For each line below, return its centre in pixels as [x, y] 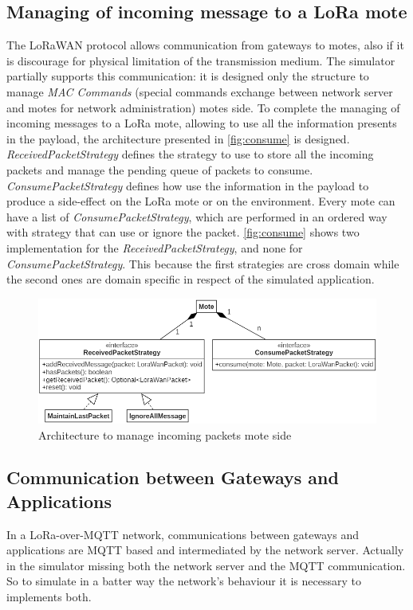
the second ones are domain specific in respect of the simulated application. [191, 279]
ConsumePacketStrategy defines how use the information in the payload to [188, 185]
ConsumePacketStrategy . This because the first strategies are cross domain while [203, 263]
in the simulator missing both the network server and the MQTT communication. [206, 565]
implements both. [49, 597]
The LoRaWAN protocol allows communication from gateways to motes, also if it [205, 45]
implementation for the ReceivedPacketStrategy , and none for [155, 247]
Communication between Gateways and [173, 477]
